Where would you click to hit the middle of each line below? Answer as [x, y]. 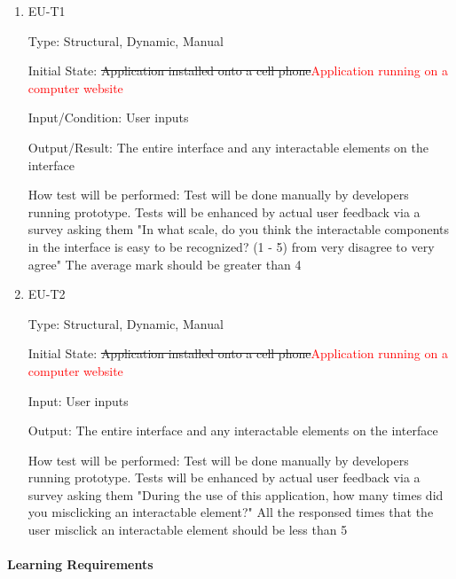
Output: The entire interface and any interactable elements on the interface [233, 430]
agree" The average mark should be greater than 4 [165, 264]
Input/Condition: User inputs [108, 117]
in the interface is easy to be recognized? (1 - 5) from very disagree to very [231, 246]
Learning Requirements [80, 564]
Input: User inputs [78, 400]
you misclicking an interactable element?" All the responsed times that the [231, 512]
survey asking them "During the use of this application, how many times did [236, 494]
